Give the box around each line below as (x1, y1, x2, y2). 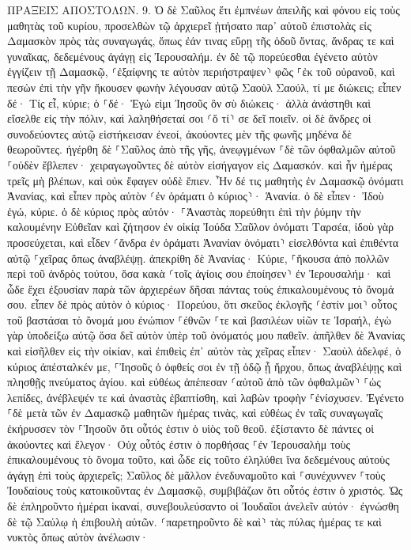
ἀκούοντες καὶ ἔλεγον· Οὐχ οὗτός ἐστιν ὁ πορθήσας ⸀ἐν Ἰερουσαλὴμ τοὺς (7, 435, 350, 452)
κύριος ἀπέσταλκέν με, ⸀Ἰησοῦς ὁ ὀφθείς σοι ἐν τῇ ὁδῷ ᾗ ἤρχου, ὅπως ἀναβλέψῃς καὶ (7, 358, 402, 374)
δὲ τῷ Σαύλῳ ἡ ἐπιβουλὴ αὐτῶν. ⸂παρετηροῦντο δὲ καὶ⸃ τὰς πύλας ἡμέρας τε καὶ (7, 513, 382, 529)
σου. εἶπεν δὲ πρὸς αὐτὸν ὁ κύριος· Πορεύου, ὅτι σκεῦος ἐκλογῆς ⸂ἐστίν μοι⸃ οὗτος (7, 296, 398, 313)
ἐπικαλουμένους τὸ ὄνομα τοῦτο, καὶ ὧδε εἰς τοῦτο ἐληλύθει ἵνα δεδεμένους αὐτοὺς (7, 451, 390, 468)
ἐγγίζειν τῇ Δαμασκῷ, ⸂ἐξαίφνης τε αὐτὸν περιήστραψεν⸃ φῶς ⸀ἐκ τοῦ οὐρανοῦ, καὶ (7, 63, 395, 80)
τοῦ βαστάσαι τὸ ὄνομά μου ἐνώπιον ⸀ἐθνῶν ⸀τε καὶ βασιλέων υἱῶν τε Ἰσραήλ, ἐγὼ (7, 311, 392, 328)
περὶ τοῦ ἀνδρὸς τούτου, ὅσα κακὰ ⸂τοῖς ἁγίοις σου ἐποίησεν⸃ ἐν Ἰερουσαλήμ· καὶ (7, 265, 391, 282)
